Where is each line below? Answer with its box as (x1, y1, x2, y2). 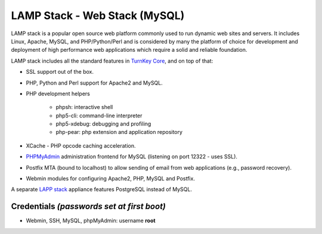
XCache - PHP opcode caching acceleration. (26, 142, 136, 149)
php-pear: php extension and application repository (55, 129, 183, 136)
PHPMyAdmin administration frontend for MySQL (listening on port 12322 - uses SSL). (26, 153, 238, 160)
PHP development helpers (26, 90, 91, 97)
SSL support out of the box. (26, 68, 94, 76)
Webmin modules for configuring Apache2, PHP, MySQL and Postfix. (26, 175, 195, 182)
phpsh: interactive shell (55, 104, 113, 111)
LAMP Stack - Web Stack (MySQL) (11, 9, 185, 22)
